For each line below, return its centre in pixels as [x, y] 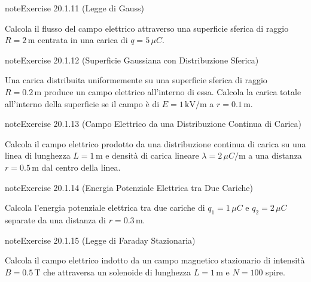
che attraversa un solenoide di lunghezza [117, 272]
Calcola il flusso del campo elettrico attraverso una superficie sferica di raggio [147, 28]
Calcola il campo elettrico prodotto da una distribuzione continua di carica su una [155, 143]
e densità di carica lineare [152, 155]
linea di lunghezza [38, 155]
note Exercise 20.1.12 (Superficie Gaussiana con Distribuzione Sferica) [132, 60]
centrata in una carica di [83, 40]
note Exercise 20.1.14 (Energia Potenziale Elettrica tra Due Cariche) [129, 187]
